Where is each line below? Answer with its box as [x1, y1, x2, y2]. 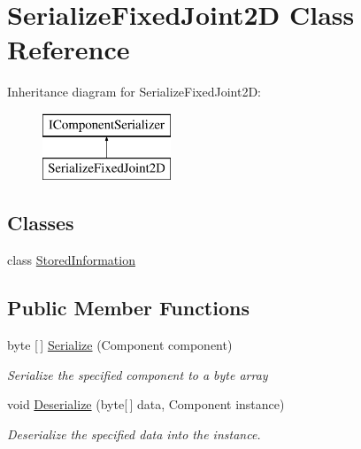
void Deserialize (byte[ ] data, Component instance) [7, 395, 285, 414]
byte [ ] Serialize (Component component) [7, 336, 233, 354]
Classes [7, 209, 74, 236]
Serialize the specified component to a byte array [7, 365, 268, 383]
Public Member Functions [7, 294, 250, 321]
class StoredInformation [7, 251, 135, 269]
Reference [7, 31, 130, 67]
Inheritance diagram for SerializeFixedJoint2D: [7, 82, 261, 101]
